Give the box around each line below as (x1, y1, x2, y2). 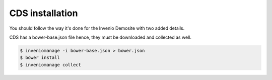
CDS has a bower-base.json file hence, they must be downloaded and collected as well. (9, 34, 191, 40)
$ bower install (20, 55, 60, 60)
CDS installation (9, 8, 78, 19)
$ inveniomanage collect (20, 62, 82, 67)
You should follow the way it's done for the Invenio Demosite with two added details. (9, 25, 185, 31)
